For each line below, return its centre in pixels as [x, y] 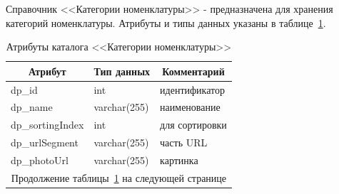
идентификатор [192, 89]
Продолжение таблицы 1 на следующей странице [119, 177]
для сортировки [193, 125]
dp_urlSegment [45, 142]
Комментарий [193, 71]
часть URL [184, 142]
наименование [190, 107]
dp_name [32, 107]
